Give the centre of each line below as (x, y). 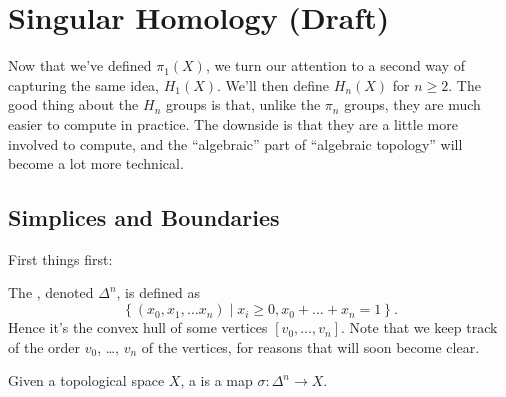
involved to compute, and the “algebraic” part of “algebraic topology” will (235, 143)
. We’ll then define (273, 84)
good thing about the (73, 104)
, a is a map (216, 380)
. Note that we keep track (419, 327)
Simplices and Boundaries (144, 217)
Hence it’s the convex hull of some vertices (138, 327)
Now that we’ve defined (80, 65)
